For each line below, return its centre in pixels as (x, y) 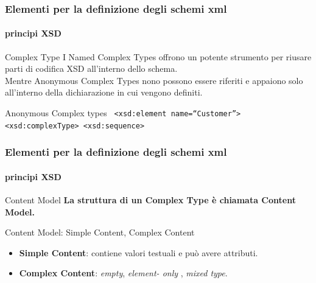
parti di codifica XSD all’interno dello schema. (91, 68)
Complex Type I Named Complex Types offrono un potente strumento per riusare (158, 56)
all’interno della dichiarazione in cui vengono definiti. (104, 92)
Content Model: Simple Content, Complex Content (100, 232)
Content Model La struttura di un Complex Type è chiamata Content (150, 199)
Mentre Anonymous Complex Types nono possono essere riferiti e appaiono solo (154, 80)
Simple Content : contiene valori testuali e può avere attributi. (139, 252)
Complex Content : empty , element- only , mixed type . (123, 273)
